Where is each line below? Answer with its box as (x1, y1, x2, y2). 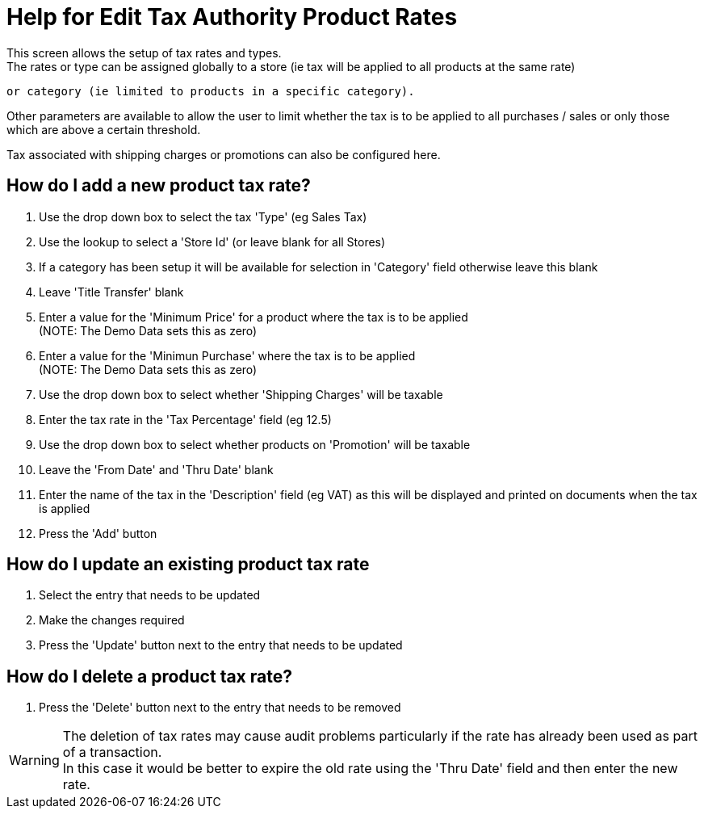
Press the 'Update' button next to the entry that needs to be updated (39, 638, 403, 653)
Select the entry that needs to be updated (39, 588, 261, 603)
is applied (39, 501, 90, 515)
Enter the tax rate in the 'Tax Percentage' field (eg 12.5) (39, 412, 332, 426)
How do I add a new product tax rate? (6, 175, 311, 196)
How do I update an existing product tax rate (6, 554, 370, 575)
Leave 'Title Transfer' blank (39, 284, 184, 299)
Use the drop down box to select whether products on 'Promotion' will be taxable (39, 437, 471, 452)
